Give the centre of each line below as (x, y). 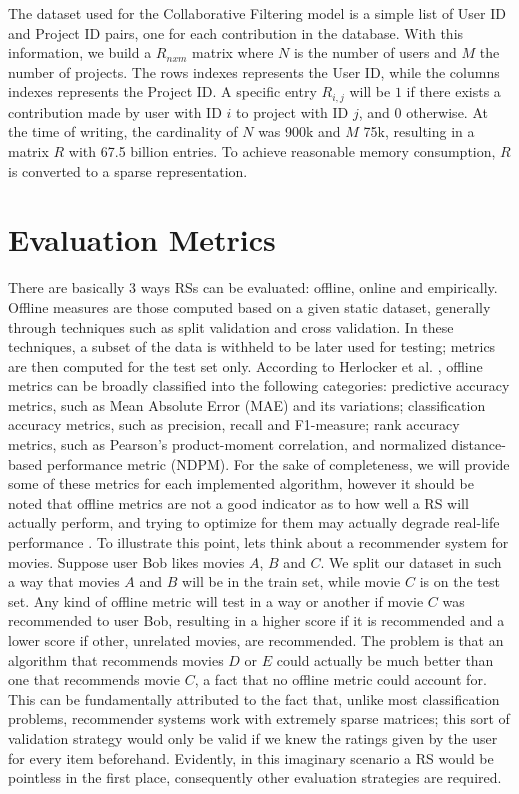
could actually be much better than (385, 659)
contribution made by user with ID (115, 111)
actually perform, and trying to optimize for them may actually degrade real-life (254, 522)
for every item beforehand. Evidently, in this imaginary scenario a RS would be (251, 757)
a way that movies (64, 581)
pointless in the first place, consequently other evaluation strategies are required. (255, 777)
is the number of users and (375, 52)
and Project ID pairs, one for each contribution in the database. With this (236, 32)
